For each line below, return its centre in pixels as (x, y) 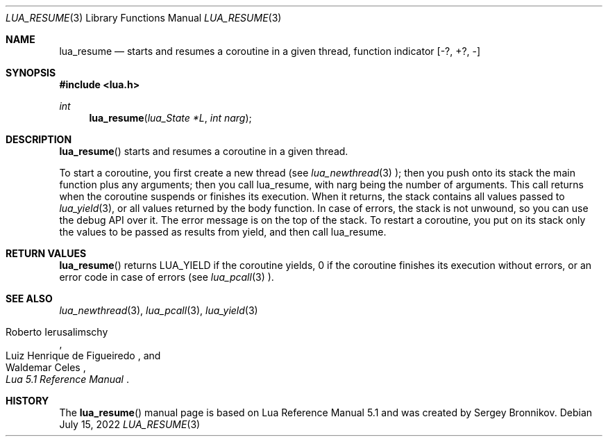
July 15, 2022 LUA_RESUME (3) (130, 424)
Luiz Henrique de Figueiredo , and (83, 355)
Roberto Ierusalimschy (57, 332)
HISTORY (27, 401)
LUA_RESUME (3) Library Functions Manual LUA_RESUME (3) (144, 18)
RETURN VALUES (46, 253)
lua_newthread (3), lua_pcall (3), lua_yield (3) (159, 310)
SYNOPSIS (31, 73)
